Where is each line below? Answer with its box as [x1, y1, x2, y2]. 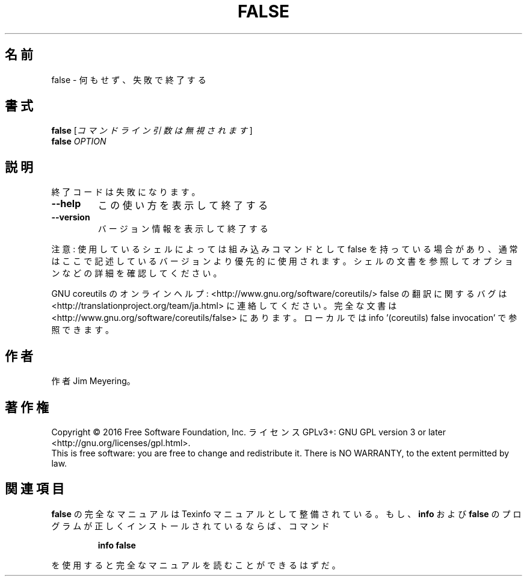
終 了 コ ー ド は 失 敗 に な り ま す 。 [51, 187, 200, 197]
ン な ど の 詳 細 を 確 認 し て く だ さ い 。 [51, 268, 222, 279]
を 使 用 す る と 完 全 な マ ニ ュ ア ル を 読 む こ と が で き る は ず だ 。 [51, 559, 341, 570]
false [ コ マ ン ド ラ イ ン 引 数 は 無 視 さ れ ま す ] [51, 125, 253, 136]
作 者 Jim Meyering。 [51, 376, 135, 387]
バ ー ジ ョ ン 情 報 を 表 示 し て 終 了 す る [97, 223, 268, 234]
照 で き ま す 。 [51, 325, 114, 335]
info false [97, 539, 136, 550]
